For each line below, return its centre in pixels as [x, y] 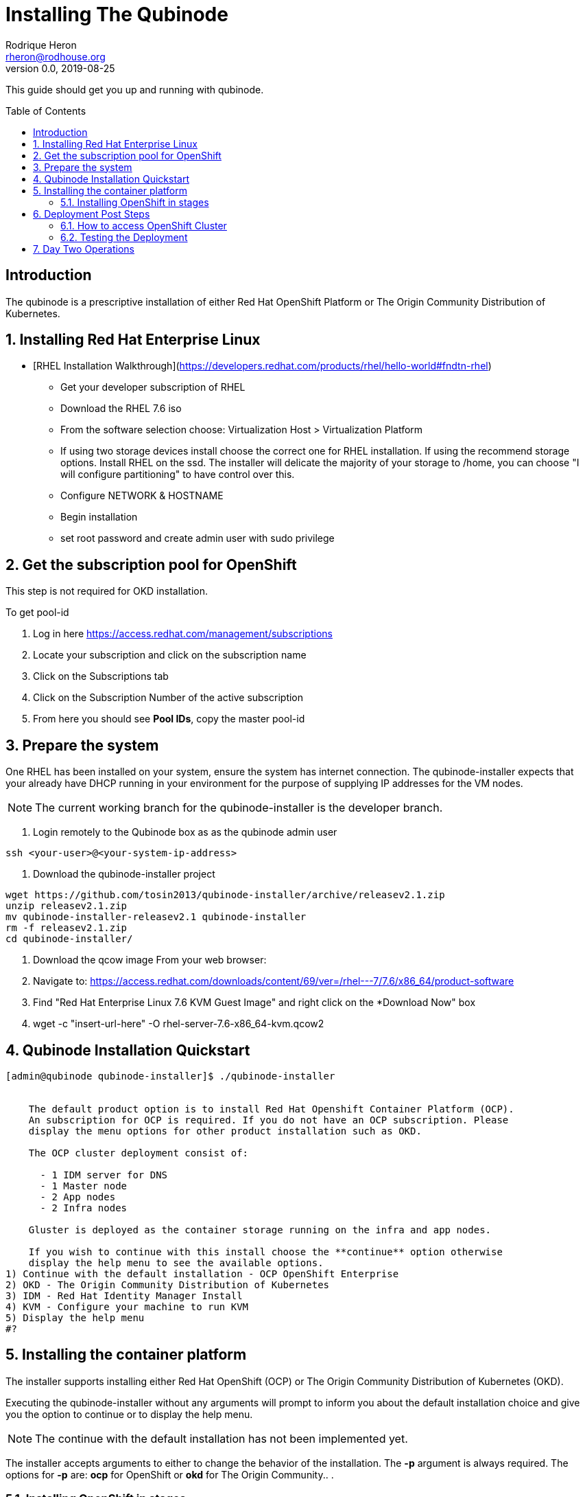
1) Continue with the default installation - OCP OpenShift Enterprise [202, 1273]
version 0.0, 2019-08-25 [60, 68]
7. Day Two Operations [84, 249]
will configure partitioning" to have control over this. [178, 475]
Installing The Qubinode [117, 14]
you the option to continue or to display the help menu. [129, 1414]
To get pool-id [37, 613]
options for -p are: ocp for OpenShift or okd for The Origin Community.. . [170, 1474]
